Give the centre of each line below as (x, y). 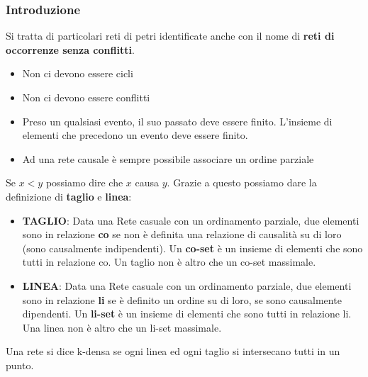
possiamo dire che (84, 182)
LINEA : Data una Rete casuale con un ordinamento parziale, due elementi (187, 285)
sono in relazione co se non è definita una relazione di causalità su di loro (182, 234)
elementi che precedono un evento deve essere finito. (135, 135)
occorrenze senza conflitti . (70, 49)
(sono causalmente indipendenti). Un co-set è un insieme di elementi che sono (193, 248)
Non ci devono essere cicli (78, 73)
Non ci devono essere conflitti (86, 97)
